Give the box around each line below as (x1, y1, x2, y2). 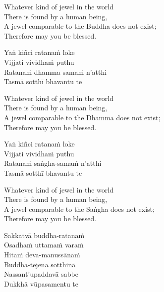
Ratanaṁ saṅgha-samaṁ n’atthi (4, 158, 102, 168)
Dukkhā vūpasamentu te (4, 278, 79, 289)
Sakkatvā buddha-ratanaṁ (4, 230, 85, 240)
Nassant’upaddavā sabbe (4, 269, 78, 279)
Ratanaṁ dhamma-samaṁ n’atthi (4, 66, 107, 77)
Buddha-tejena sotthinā (4, 259, 76, 269)
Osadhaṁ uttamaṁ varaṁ (4, 240, 84, 250)
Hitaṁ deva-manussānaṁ (4, 249, 80, 260)
